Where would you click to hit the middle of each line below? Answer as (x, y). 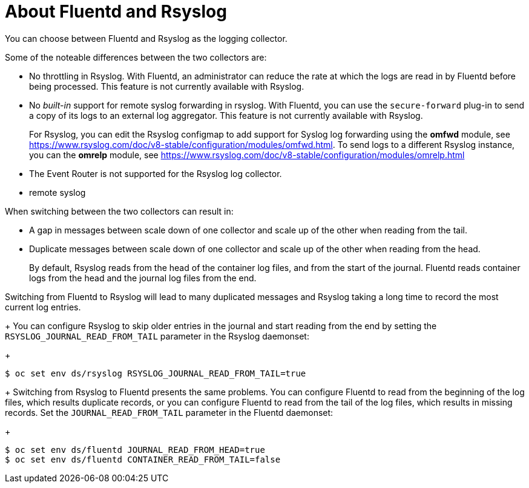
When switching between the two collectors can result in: (119, 211)
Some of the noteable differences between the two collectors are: (136, 57)
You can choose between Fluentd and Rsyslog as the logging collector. (146, 38)
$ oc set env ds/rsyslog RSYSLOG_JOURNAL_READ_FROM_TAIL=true (156, 373)
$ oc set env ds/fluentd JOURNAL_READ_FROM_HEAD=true (135, 450)
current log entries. (43, 307)
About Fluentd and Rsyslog (116, 12)
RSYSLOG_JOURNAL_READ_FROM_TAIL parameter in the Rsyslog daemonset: (157, 336)
